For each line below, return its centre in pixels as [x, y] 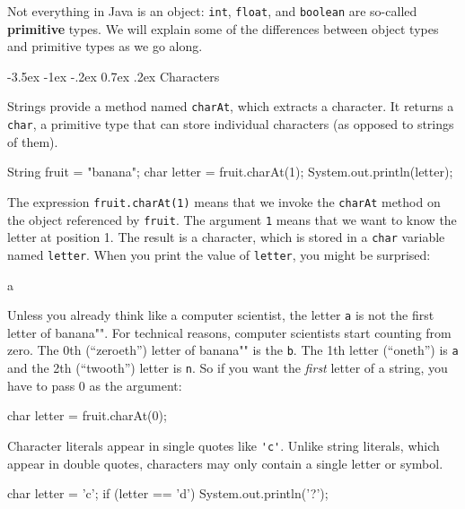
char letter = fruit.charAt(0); [87, 415]
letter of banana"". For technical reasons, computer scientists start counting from [229, 332]
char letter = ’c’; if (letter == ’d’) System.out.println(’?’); [168, 493]
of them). [33, 141]
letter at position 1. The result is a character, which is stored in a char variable [226, 237]
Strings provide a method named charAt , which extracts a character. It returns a [231, 106]
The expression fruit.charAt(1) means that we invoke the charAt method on [224, 201]
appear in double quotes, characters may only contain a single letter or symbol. [225, 463]
